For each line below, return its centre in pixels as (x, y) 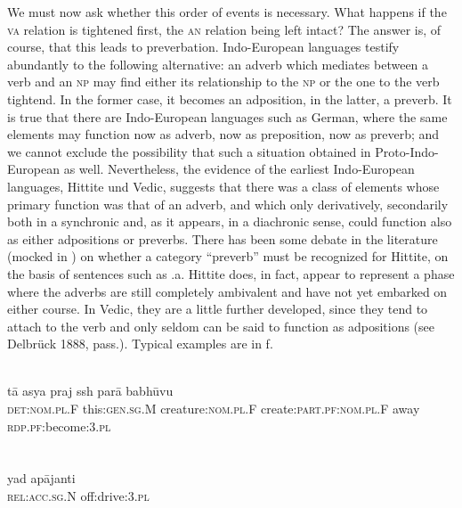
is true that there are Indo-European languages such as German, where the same (227, 116)
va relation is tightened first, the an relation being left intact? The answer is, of (224, 29)
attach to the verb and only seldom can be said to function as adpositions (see (221, 326)
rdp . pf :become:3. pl (59, 426)
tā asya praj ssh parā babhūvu (90, 391)
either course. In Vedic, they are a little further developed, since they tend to (218, 309)
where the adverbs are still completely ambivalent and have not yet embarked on (227, 291)
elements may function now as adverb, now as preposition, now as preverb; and (223, 134)
